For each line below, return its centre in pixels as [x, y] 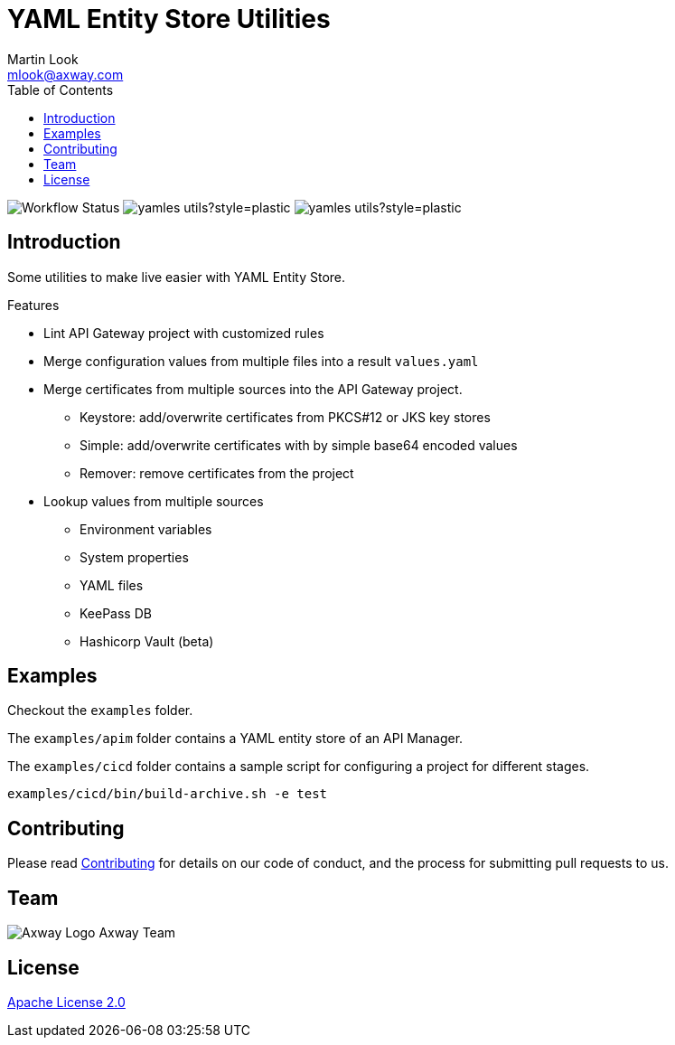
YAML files [112, 585]
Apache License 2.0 [66, 1002]
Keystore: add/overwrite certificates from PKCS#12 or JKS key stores [285, 417]
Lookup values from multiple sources [154, 501]
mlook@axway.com [66, 74]
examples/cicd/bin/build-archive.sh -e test [168, 794]
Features [33, 305]
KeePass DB [116, 613]
